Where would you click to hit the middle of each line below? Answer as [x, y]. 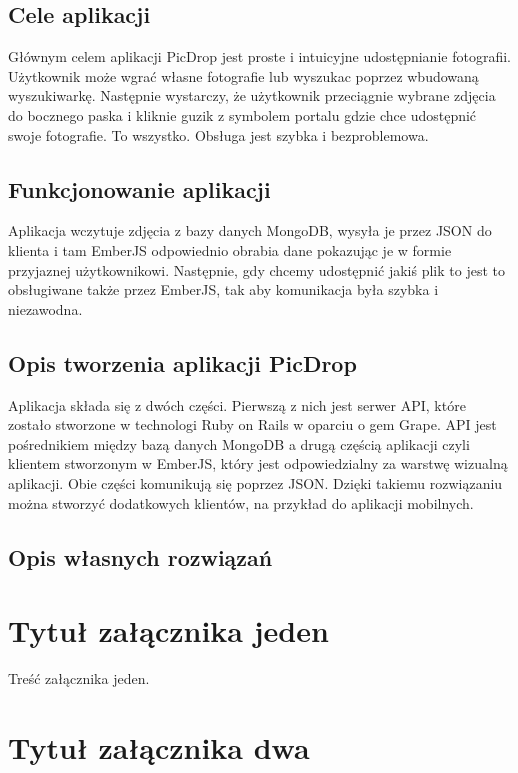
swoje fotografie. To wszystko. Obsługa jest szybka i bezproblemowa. [218, 134]
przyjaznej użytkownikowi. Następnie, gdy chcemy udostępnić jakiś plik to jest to [256, 269]
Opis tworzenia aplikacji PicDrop [182, 362]
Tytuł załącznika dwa [159, 746]
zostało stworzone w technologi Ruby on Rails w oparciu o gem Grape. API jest [252, 424]
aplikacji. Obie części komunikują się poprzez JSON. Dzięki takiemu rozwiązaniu [255, 482]
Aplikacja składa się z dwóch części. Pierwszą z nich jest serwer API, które [237, 404]
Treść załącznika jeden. [79, 678]
